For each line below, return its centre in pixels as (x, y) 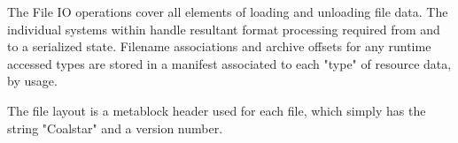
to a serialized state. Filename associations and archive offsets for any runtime (219, 46)
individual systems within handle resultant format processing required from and (224, 29)
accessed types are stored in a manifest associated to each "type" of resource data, (229, 63)
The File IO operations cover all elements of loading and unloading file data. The (228, 11)
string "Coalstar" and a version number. (115, 128)
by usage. (32, 81)
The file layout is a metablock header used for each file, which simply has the (217, 110)
